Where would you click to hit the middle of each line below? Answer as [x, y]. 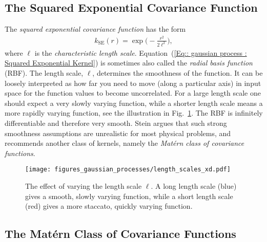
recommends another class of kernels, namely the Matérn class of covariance [125, 143]
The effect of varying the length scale [84, 185]
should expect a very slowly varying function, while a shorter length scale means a [134, 103]
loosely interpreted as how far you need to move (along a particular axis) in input [133, 83]
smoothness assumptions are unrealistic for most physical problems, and [118, 133]
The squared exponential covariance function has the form [95, 29]
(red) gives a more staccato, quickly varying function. [109, 206]
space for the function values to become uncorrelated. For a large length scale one [133, 93]
